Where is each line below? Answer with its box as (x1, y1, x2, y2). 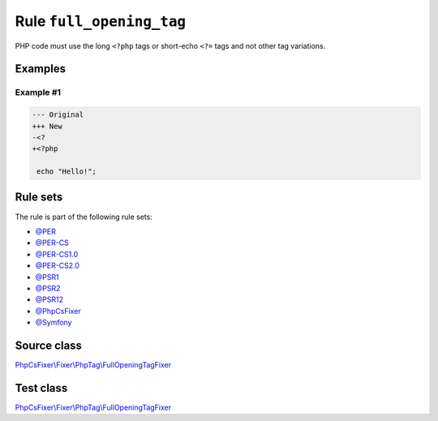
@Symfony (35, 317, 72, 328)
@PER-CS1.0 (35, 249, 79, 259)
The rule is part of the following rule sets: (15, 212, 153, 221)
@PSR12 (35, 294, 64, 304)
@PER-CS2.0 (35, 260, 80, 271)
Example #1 (15, 87, 61, 98)
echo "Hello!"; (36, 167, 97, 176)
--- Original (32, 110, 84, 119)
